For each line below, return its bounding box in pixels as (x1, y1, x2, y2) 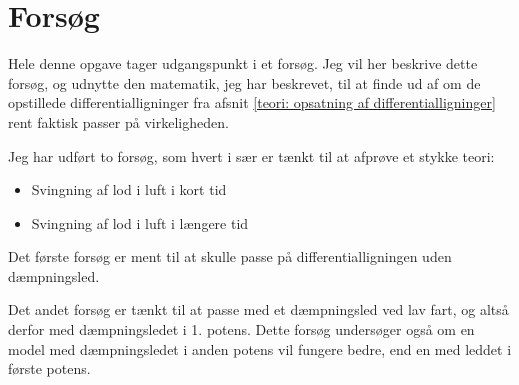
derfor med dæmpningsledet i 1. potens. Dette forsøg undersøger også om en (8, 319, 475, 340)
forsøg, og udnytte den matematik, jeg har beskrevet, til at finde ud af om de (8, 72, 481, 93)
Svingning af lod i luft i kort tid (31, 179, 227, 200)
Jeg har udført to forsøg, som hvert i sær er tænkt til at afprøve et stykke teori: (8, 145, 495, 166)
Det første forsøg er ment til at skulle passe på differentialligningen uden (8, 246, 452, 267)
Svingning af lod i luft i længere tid (31, 212, 249, 233)
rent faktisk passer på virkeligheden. (8, 111, 229, 132)
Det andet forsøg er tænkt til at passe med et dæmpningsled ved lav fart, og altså (8, 299, 509, 320)
